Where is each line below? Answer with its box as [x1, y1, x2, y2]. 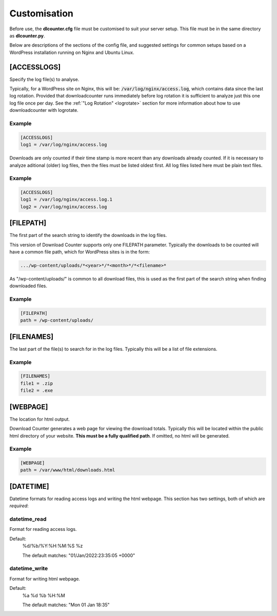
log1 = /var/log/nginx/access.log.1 [20, 196, 113, 203]
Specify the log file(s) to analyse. [9, 76, 80, 82]
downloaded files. [9, 283, 48, 289]
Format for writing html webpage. [9, 575, 81, 582]
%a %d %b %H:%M [22, 592, 65, 599]
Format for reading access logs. [9, 526, 77, 532]
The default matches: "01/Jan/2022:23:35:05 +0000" [22, 552, 135, 559]
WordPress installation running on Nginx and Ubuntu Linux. [9, 49, 134, 55]
